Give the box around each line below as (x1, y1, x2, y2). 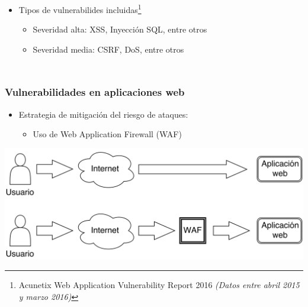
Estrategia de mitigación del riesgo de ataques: (18, 108, 188, 120)
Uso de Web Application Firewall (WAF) (33, 128, 182, 140)
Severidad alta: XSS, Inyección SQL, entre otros (33, 23, 207, 35)
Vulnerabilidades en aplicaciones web (5, 85, 185, 99)
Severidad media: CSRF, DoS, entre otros (33, 43, 184, 55)
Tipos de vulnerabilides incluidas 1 (18, 2, 142, 15)
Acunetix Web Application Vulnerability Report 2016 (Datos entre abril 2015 (18, 279, 300, 291)
